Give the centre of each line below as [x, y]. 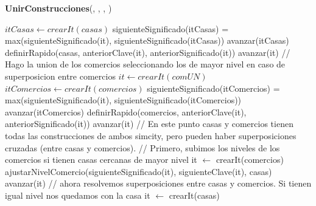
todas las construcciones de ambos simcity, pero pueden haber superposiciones [151, 135]
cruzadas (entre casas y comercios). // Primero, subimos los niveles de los [142, 147]
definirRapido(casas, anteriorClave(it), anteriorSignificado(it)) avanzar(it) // [148, 52]
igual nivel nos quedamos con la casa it [78, 195]
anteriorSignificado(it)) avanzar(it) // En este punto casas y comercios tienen [149, 124]
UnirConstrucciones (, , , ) [58, 8]
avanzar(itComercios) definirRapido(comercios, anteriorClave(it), [126, 112]
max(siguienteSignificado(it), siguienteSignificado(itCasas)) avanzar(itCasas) [147, 40]
